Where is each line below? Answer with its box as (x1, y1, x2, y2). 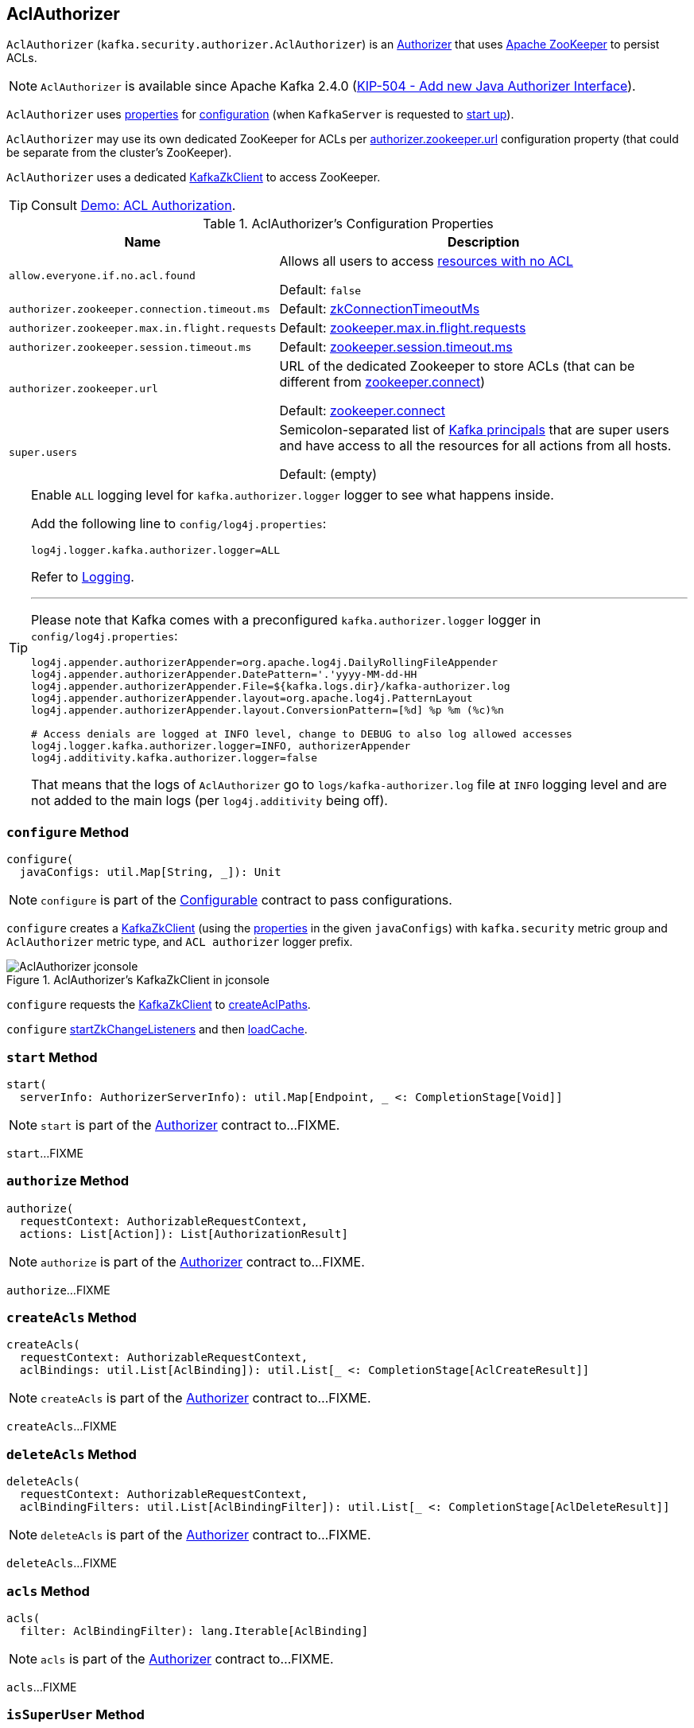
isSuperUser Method (6, 1707, 145, 1723)
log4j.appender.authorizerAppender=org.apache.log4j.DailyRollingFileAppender (31, 656, 498, 669)
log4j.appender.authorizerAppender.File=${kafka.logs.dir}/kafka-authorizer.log (31, 680, 510, 693)
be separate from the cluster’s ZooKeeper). (6, 146, 232, 160)
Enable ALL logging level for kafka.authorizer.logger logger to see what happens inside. (31, 487, 554, 504)
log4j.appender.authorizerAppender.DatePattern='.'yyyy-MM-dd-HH (31, 668, 417, 681)
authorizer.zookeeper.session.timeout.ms (9, 341, 252, 353)
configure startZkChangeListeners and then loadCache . (6, 1022, 308, 1037)
